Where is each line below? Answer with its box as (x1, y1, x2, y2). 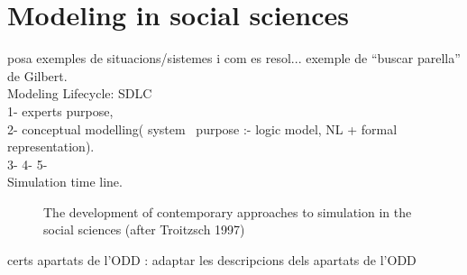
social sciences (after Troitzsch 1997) (43, 220, 245, 239)
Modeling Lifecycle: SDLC (7, 84, 152, 103)
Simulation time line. (7, 172, 123, 191)
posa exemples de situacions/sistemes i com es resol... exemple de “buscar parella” (7, 49, 461, 68)
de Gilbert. (7, 66, 68, 85)
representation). (7, 137, 95, 156)
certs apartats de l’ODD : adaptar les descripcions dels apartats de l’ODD (7, 251, 417, 270)
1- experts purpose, (7, 101, 114, 120)
